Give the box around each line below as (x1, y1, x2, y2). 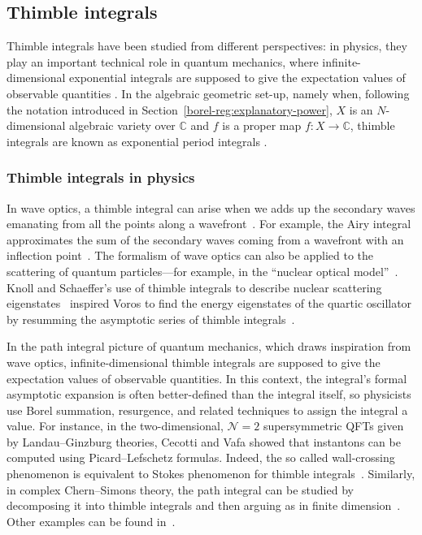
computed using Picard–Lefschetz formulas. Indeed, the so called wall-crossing (7, 449, 395, 466)
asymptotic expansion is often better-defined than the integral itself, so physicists (7, 386, 411, 403)
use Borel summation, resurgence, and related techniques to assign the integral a (7, 401, 408, 418)
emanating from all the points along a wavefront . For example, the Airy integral (7, 215, 411, 232)
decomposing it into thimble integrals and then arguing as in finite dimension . (7, 497, 401, 514)
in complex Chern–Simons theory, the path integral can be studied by (7, 481, 354, 498)
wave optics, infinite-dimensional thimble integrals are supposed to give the (7, 353, 381, 370)
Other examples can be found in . (7, 512, 176, 529)
